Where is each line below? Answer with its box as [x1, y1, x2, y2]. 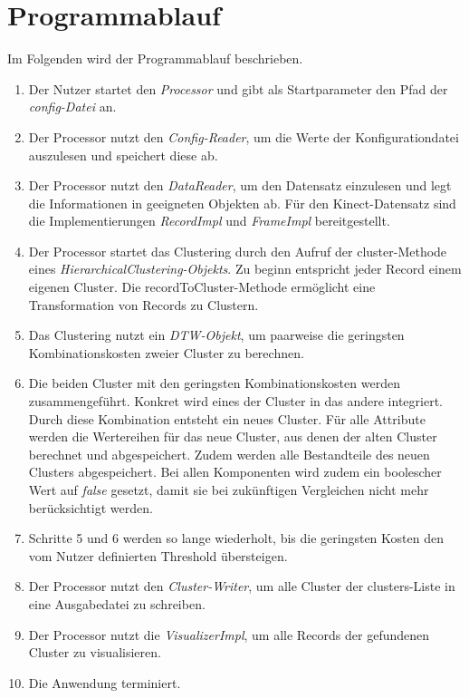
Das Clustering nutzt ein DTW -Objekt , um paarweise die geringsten [28, 325, 405, 344]
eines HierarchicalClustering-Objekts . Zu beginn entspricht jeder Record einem [28, 259, 462, 278]
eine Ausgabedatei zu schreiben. [28, 594, 206, 613]
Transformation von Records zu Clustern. [28, 295, 259, 314]
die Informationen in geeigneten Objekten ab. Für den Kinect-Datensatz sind [28, 193, 456, 212]
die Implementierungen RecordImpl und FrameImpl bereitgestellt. [28, 211, 390, 230]
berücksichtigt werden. [28, 498, 153, 517]
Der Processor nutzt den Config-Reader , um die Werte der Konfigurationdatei [28, 127, 459, 146]
